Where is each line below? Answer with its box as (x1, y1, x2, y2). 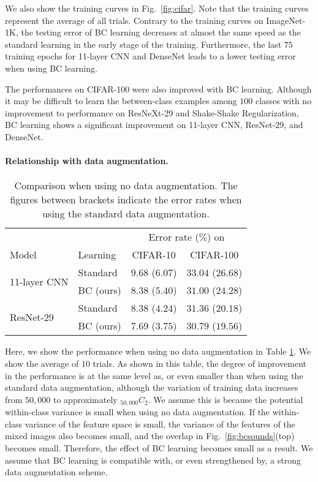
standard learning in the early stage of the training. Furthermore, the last (5, 37, 282, 50)
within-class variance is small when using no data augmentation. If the (5, 405, 270, 418)
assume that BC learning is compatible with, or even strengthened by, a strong (5, 453, 301, 466)
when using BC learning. (5, 61, 97, 74)
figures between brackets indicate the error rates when (10, 192, 242, 207)
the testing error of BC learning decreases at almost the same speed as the (21, 26, 301, 39)
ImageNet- (266, 13, 306, 26)
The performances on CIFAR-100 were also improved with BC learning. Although (5, 82, 312, 95)
